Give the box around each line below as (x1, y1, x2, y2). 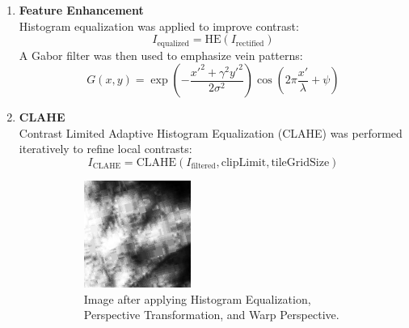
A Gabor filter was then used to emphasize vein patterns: (19, 46, 303, 63)
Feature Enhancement (19, 2, 144, 18)
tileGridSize (271, 157, 330, 169)
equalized (157, 39, 189, 48)
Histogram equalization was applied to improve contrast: (19, 17, 299, 34)
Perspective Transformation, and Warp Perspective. (83, 306, 339, 323)
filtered (191, 162, 216, 171)
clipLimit (221, 157, 267, 169)
